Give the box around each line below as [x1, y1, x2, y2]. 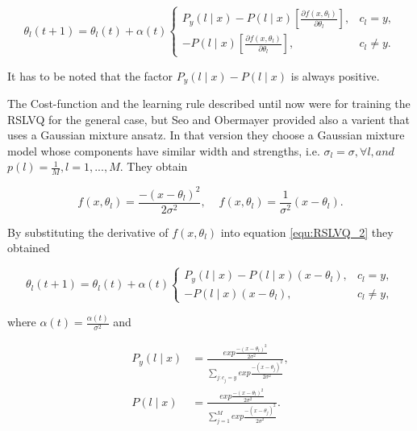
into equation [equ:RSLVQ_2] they [220, 223, 394, 240]
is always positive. [290, 67, 380, 84]
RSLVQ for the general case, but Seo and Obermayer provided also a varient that [7, 110, 410, 127]
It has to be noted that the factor [7, 67, 173, 84]
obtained [7, 239, 50, 256]
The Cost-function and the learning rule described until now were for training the [7, 95, 411, 111]
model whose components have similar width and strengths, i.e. [7, 142, 320, 159]
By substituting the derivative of [7, 223, 169, 240]
